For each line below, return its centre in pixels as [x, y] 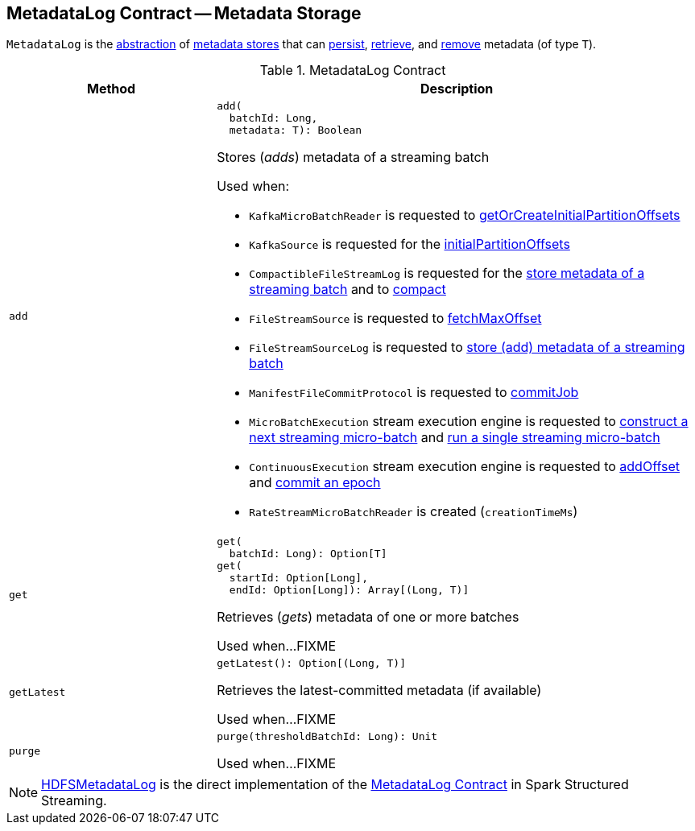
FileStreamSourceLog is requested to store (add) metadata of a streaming [467, 347]
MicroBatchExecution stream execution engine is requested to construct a [469, 422]
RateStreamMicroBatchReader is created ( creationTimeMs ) [414, 512]
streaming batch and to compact [347, 289]
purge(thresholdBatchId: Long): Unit [327, 737]
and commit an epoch [315, 483]
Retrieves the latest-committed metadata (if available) [379, 690]
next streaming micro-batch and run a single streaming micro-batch [455, 438]
